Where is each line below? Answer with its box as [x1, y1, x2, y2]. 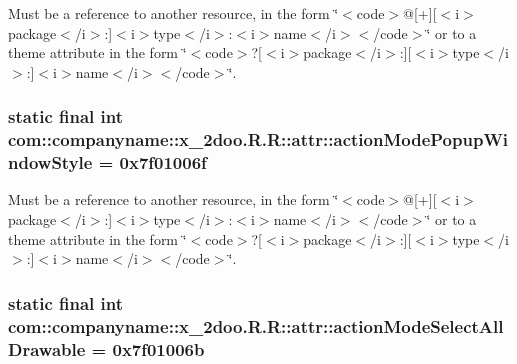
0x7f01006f [119, 150, 207, 175]
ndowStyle [8, 150, 93, 175]
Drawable [8, 336, 86, 361]
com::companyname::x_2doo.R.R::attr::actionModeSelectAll [8, 313, 504, 338]
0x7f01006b [112, 336, 205, 361]
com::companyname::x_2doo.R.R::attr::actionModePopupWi [8, 127, 509, 152]
